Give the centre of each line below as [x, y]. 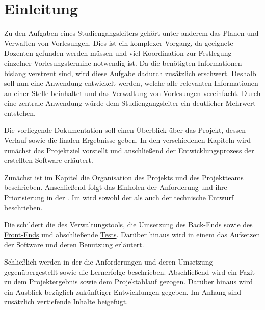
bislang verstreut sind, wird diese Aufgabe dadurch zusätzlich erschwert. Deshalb [130, 73]
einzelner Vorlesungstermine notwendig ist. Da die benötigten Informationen [123, 63]
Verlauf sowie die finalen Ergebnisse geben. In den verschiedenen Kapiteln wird [128, 140]
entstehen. [20, 113]
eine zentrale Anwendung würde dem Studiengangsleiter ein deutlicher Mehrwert [130, 103]
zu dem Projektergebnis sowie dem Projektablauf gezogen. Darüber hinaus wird [128, 282]
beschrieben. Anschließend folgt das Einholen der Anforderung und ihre [116, 187]
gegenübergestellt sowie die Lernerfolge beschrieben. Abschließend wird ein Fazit [130, 271]
